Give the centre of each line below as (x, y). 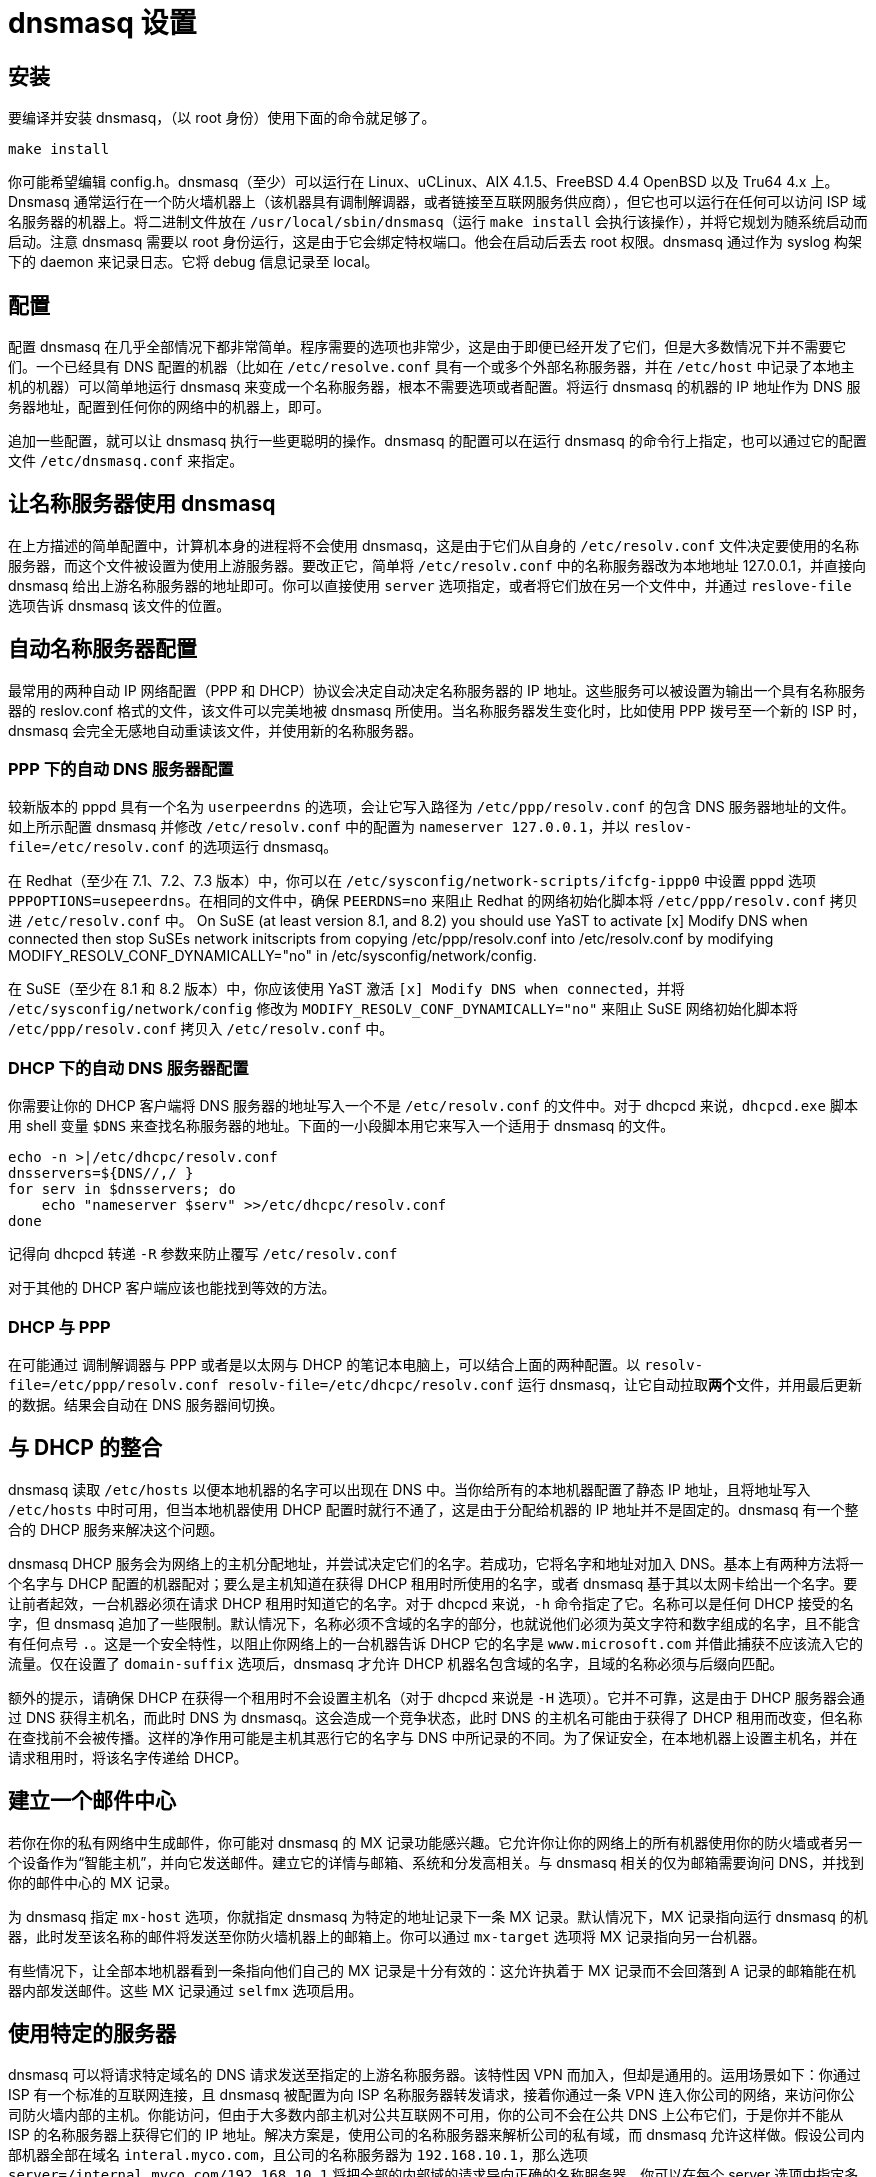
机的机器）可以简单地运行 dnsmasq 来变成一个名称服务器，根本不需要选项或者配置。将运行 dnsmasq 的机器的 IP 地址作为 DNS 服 (434, 387)
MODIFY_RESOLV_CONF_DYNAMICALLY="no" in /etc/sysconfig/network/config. (272, 956)
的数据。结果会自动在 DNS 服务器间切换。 (146, 1404)
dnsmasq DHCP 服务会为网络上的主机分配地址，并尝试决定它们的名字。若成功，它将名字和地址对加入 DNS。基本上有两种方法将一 (436, 1563)
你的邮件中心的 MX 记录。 (93, 1882)
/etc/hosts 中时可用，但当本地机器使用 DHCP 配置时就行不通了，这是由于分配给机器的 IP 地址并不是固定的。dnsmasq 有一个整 (433, 1509)
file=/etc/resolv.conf (97, 847)
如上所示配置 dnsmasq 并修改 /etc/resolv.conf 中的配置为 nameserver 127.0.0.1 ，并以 (319, 827)
